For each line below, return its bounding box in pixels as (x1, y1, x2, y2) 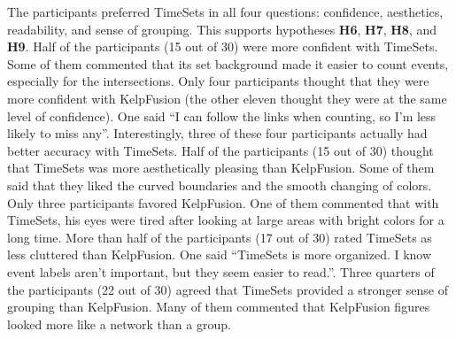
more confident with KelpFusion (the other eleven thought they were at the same (7, 89, 447, 107)
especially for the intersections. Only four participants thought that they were (7, 72, 429, 90)
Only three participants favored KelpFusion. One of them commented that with (7, 193, 439, 212)
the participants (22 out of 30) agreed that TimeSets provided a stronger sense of (7, 280, 448, 298)
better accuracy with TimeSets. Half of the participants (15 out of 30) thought (7, 141, 434, 159)
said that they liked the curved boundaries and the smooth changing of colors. (7, 175, 432, 194)
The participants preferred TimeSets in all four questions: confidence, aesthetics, (7, 3, 444, 20)
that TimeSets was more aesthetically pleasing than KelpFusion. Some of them (7, 158, 435, 177)
